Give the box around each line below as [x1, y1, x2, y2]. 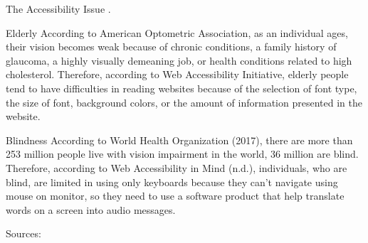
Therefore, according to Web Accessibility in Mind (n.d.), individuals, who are [6, 160, 347, 175]
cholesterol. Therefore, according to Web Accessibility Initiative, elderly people [6, 67, 349, 82]
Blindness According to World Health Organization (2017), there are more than [6, 132, 353, 147]
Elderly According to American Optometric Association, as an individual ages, [6, 25, 348, 40]
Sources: [6, 226, 41, 241]
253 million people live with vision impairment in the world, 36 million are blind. [6, 146, 359, 161]
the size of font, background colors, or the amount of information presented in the [6, 94, 362, 109]
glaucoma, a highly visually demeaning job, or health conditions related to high [6, 53, 352, 67]
